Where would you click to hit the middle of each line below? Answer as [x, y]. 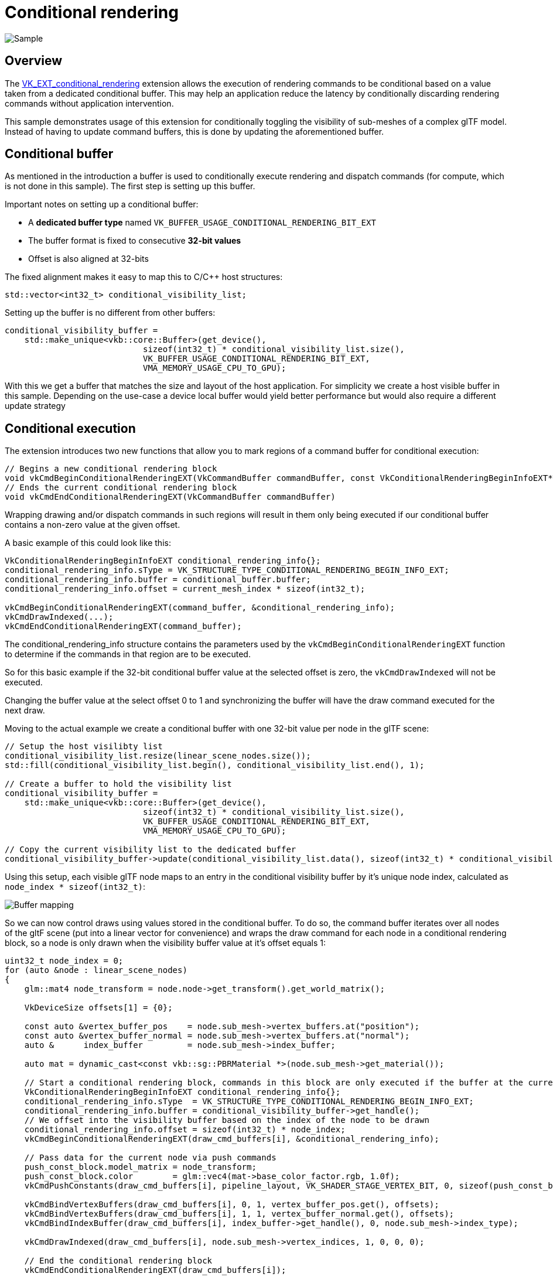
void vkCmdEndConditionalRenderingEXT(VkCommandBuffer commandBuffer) [170, 497]
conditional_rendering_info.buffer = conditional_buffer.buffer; [158, 580]
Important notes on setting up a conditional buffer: [102, 204]
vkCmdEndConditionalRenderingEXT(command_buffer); [123, 626]
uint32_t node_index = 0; [64, 961]
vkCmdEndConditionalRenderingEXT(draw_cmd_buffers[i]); [155, 1270]
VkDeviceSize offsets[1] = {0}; [98, 1008]
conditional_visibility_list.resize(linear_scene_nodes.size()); [158, 756]
